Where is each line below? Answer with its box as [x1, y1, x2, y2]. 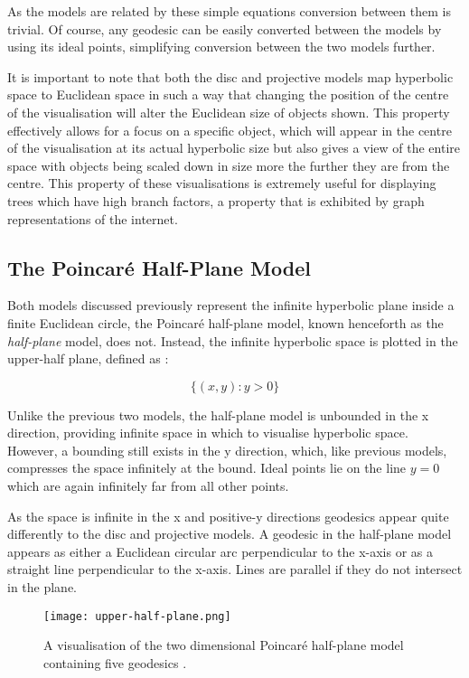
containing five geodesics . [43, 653, 187, 672]
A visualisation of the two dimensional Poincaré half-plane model [43, 636, 404, 654]
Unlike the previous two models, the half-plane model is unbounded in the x [7, 405, 429, 424]
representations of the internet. [7, 209, 178, 228]
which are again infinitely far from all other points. [7, 476, 289, 495]
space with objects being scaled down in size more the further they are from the [7, 155, 450, 174]
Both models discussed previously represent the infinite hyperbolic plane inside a [7, 296, 455, 315]
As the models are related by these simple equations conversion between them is [7, 2, 451, 20]
